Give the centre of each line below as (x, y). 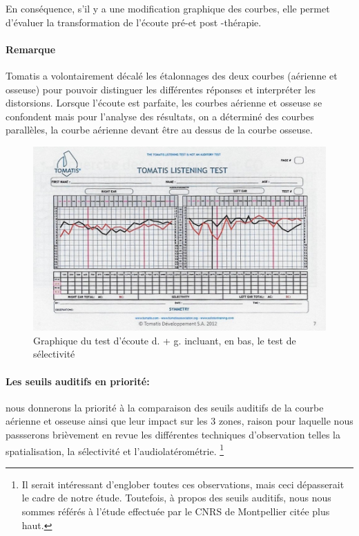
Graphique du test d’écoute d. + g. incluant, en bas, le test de (165, 340)
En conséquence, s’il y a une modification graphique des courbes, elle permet (168, 8)
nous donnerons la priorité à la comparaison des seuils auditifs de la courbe (165, 407)
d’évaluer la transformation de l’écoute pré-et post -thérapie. (134, 22)
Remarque (31, 49)
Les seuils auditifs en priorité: (78, 381)
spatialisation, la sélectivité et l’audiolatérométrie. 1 (115, 450)
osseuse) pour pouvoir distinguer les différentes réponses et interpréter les (161, 89)
